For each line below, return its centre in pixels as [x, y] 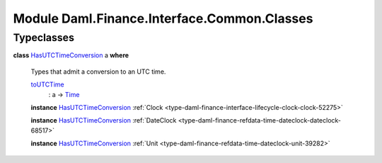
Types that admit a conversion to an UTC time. [98, 72]
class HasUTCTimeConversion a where [71, 55]
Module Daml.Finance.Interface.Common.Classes [163, 18]
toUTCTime [47, 84]
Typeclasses [44, 38]
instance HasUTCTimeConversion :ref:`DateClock [104, 120]
